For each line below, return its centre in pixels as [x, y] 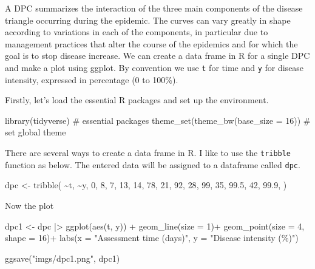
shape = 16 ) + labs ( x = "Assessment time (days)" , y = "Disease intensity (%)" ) [152, 238]
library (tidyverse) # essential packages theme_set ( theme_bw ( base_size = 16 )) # [158, 120]
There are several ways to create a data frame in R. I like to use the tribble [148, 152]
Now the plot [29, 205]
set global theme [36, 132]
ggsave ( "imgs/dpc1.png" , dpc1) [63, 258]
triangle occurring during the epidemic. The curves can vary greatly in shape [148, 20]
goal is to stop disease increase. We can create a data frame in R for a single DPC [157, 56]
